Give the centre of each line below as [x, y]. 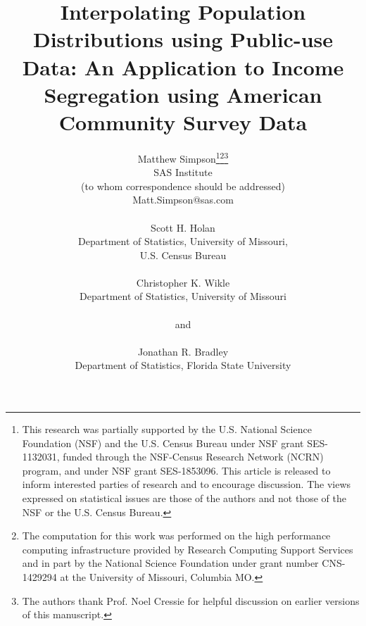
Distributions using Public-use [183, 39]
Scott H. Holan [183, 227]
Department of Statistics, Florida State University [183, 365]
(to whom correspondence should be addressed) [183, 186]
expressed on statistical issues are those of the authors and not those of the [184, 498]
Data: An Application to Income [183, 67]
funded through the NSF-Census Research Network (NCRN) [193, 457]
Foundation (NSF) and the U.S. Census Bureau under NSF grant [163, 443]
